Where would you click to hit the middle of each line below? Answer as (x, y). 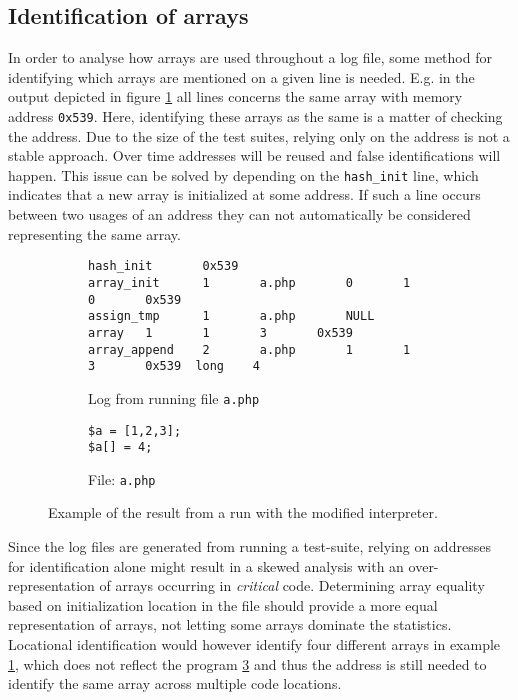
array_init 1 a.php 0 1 (249, 282)
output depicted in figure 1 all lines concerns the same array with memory (235, 96)
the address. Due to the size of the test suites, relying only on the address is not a (259, 135)
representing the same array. (94, 233)
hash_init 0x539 (163, 266)
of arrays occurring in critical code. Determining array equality (292, 585)
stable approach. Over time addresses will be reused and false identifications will (254, 155)
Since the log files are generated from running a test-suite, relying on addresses (249, 546)
